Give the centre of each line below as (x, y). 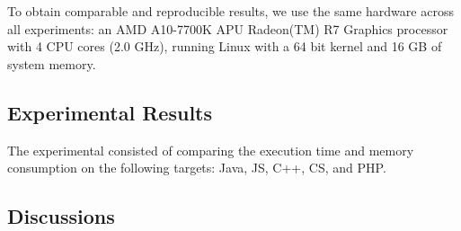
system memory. (52, 63)
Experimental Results (110, 112)
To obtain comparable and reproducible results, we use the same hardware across (230, 11)
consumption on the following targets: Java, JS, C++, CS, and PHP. (197, 168)
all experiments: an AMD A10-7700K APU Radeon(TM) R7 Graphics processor (228, 28)
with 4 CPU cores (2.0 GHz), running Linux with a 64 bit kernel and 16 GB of (225, 46)
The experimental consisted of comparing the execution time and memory (211, 150)
